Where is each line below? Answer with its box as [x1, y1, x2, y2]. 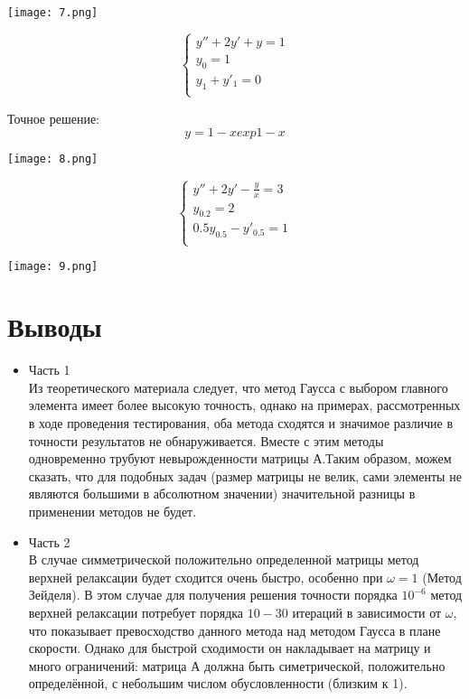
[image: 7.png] [7, 6, 98, 19]
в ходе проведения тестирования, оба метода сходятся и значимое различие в [28, 414, 454, 433]
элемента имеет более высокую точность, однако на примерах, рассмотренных [28, 396, 461, 415]
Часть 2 [28, 532, 70, 551]
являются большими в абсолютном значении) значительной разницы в [28, 484, 416, 503]
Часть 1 [28, 360, 70, 379]
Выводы [7, 308, 102, 345]
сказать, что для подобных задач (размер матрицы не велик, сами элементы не [28, 466, 462, 485]
